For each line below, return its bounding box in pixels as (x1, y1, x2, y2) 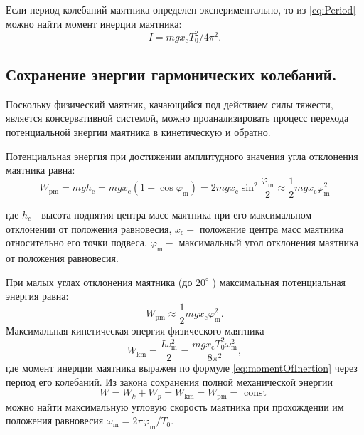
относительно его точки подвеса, (6, 235, 147, 250)
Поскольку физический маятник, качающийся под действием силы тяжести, (6, 96, 333, 111)
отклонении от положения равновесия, (6, 221, 172, 236)
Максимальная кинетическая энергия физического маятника (6, 323, 264, 337)
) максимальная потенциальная (212, 274, 346, 289)
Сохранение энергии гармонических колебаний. (6, 63, 337, 85)
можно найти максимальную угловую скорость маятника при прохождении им (6, 399, 344, 414)
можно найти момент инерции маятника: (6, 16, 182, 31)
